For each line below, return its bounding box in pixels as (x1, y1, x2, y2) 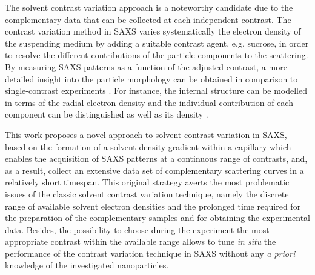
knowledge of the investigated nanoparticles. (5, 259, 169, 271)
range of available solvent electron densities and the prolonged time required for (5, 199, 301, 212)
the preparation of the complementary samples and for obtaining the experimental (5, 211, 310, 224)
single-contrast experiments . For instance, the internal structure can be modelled (5, 84, 307, 97)
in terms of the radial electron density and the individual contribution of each (5, 96, 293, 108)
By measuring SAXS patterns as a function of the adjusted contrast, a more (5, 60, 287, 73)
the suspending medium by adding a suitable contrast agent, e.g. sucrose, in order (5, 36, 309, 49)
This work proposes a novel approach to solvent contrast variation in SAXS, (5, 128, 287, 141)
